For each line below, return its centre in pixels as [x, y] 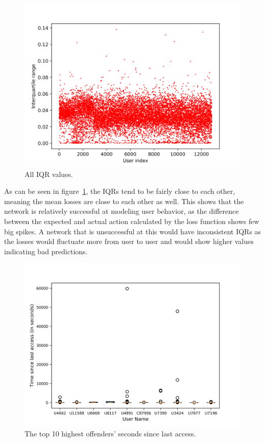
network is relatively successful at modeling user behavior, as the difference [122, 211]
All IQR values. [49, 174]
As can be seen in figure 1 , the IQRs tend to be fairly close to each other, [120, 191]
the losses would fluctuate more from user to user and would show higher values [129, 241]
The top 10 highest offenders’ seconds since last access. [110, 433]
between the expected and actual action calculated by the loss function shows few [132, 221]
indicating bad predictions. [46, 251]
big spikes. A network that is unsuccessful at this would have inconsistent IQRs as [133, 231]
